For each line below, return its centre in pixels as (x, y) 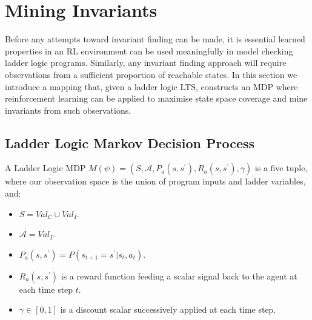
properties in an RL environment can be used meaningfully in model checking (149, 51)
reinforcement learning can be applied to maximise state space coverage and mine (156, 98)
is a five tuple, (281, 168)
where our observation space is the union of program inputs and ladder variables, (155, 181)
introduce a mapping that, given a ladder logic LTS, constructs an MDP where (151, 86)
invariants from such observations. (68, 110)
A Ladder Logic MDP (45, 168)
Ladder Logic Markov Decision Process (130, 142)
